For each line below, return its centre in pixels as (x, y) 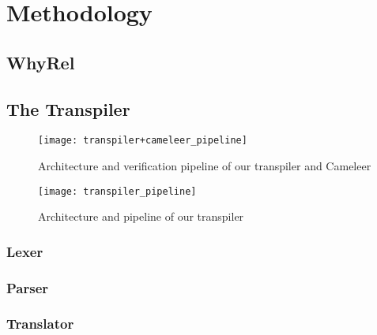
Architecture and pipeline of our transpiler (141, 216)
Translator (40, 324)
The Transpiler (68, 108)
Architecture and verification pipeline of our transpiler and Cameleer (205, 166)
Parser (28, 287)
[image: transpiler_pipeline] (117, 191)
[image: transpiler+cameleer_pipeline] (143, 141)
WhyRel (41, 62)
